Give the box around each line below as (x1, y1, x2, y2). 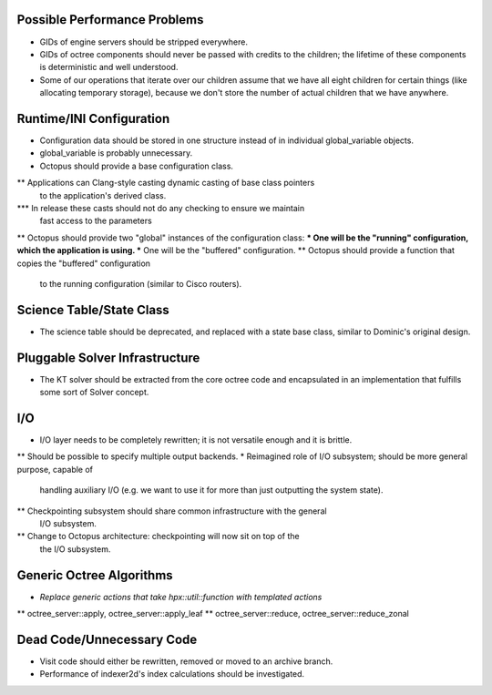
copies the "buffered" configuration (16, 258, 150, 269)
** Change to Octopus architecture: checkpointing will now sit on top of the (16, 531, 300, 542)
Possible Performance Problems (16, 12, 204, 27)
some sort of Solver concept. (39, 387, 149, 398)
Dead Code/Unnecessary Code (16, 631, 198, 647)
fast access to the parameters (39, 215, 152, 227)
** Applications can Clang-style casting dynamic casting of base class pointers (16, 178, 315, 189)
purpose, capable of (16, 464, 94, 475)
